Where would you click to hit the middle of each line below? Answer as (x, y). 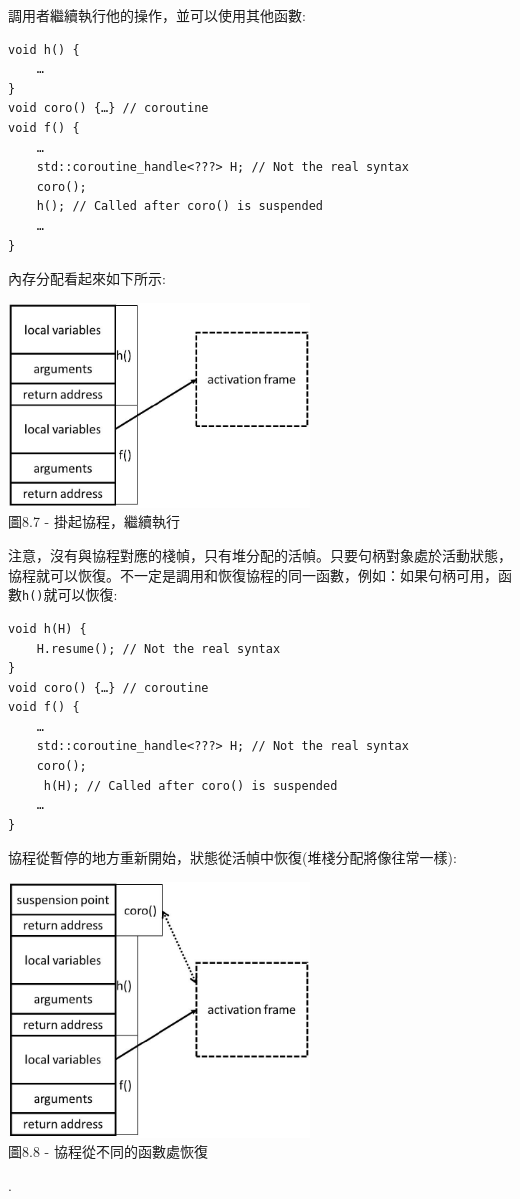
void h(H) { (47, 628)
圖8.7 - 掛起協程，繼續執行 (94, 521)
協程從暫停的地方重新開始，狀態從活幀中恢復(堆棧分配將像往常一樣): (232, 857)
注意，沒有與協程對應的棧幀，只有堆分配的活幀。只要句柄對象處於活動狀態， (260, 555)
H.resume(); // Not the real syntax (158, 648)
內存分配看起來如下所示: (87, 278)
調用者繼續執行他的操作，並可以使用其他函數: (157, 15)
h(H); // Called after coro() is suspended (190, 785)
